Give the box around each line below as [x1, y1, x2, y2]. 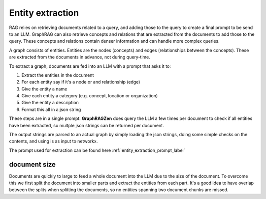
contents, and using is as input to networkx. [9, 138, 98, 144]
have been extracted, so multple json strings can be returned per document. [9, 122, 165, 128]
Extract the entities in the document [21, 72, 94, 78]
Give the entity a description [21, 100, 79, 106]
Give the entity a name [21, 86, 67, 92]
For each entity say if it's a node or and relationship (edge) [21, 79, 140, 85]
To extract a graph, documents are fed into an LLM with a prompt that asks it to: [9, 63, 171, 69]
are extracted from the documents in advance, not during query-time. [9, 54, 150, 60]
